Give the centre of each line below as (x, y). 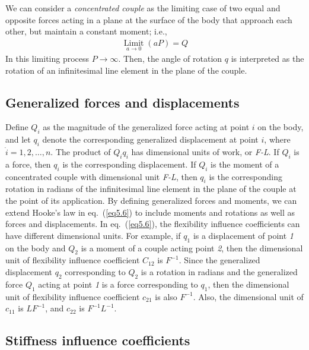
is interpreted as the (267, 59)
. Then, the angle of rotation (170, 59)
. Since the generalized (219, 260)
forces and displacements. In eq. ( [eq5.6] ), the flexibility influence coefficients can (153, 224)
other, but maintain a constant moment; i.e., (86, 31)
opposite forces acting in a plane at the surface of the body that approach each (149, 19)
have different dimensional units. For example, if (93, 235)
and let (18, 139)
